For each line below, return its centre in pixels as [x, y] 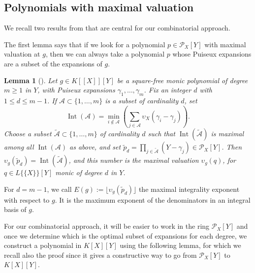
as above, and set [95, 147]
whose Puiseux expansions [212, 54]
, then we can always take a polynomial [105, 54]
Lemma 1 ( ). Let [31, 80]
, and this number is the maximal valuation [134, 160]
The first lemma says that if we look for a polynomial [85, 44]
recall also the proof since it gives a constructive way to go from [100, 255]
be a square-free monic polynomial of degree [182, 80]
